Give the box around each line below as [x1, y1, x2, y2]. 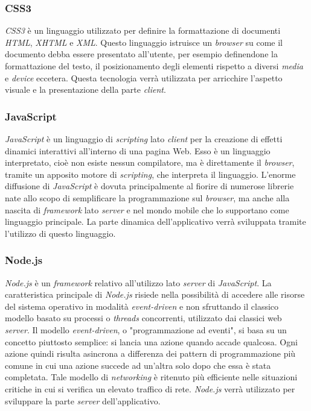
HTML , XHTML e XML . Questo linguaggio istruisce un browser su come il [5, 36, 283, 48]
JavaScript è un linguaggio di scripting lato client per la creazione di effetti [5, 133, 283, 145]
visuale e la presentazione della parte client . [5, 83, 166, 96]
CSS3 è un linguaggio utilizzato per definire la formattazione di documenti [5, 24, 281, 37]
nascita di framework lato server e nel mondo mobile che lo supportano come [5, 203, 289, 216]
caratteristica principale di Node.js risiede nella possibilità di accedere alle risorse [5, 288, 305, 301]
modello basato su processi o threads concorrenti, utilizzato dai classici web [5, 312, 282, 324]
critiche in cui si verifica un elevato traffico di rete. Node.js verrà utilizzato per [5, 382, 295, 395]
